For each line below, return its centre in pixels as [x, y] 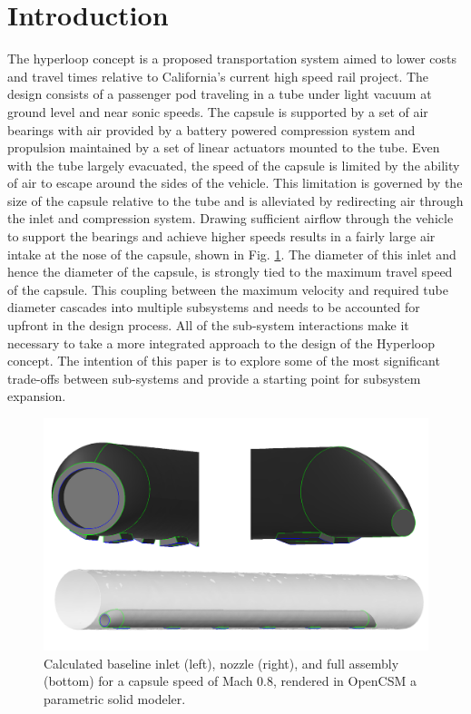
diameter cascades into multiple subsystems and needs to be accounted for [214, 307]
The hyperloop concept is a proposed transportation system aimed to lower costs [232, 59]
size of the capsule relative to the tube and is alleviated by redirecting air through [235, 200]
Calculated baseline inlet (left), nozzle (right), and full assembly [221, 663]
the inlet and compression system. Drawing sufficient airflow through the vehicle [231, 218]
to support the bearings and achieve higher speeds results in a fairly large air [221, 236]
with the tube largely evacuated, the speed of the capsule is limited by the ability [234, 165]
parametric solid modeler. [115, 699]
